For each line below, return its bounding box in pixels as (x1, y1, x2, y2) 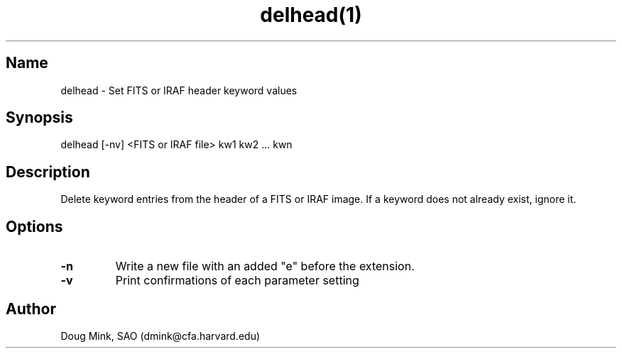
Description (6, 162, 90, 181)
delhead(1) (260, 3, 362, 27)
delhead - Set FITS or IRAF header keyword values (60, 84, 298, 96)
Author (6, 299, 56, 318)
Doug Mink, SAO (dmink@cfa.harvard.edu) (60, 329, 261, 342)
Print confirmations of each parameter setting (115, 273, 359, 288)
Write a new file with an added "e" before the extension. (115, 259, 415, 274)
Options (6, 217, 63, 236)
